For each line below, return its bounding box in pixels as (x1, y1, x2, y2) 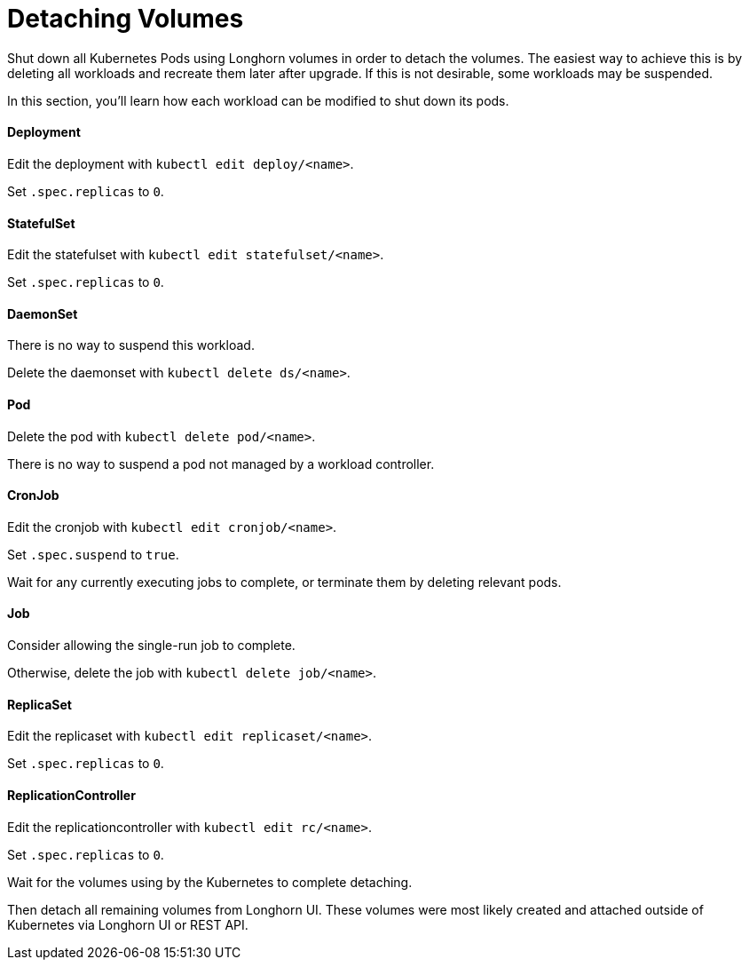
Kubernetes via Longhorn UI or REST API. (7, 916, 248, 932)
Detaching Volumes (7, 4, 244, 34)
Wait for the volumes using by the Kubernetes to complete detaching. (7, 874, 413, 890)
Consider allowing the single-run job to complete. (7, 638, 296, 654)
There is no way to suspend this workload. (7, 337, 255, 353)
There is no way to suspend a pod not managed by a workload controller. (7, 456, 435, 472)
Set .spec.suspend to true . (7, 546, 179, 562)
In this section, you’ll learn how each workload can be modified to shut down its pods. (7, 92, 509, 108)
